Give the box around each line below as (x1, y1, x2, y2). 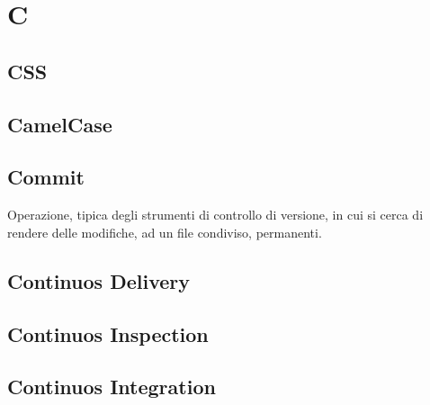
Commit (7, 163, 85, 191)
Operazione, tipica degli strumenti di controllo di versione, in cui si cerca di (7, 205, 424, 224)
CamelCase (7, 110, 112, 138)
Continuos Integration (7, 373, 216, 400)
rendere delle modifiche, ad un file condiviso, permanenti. (7, 222, 322, 241)
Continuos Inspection (7, 319, 209, 347)
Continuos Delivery (7, 266, 191, 294)
